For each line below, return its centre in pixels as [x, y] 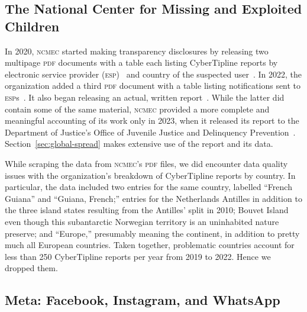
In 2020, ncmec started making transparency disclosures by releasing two [137, 51]
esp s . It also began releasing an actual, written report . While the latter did [145, 97]
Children [32, 26]
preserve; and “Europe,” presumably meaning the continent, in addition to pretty [152, 233]
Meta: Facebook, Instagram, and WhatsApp [143, 300]
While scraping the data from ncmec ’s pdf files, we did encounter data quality [146, 163]
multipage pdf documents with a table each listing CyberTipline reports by [141, 62]
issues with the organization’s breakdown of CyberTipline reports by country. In [150, 175]
